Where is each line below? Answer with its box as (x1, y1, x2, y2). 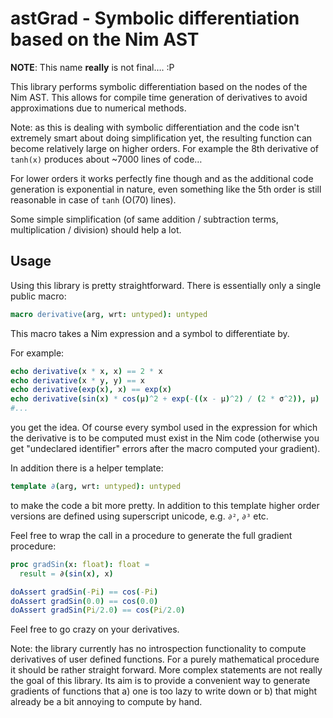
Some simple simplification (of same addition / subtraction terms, (10, 213, 279, 225)
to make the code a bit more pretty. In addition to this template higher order (10, 499, 320, 511)
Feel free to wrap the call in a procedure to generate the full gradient (10, 529, 293, 541)
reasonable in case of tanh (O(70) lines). (10, 193, 177, 206)
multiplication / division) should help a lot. (10, 223, 182, 236)
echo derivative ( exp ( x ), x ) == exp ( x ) (10, 385, 172, 395)
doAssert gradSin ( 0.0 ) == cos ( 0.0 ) (10, 596, 159, 606)
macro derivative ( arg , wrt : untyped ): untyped (10, 309, 208, 319)
